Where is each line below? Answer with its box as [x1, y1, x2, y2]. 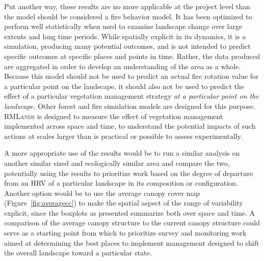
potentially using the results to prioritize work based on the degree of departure [4, 167, 253, 178]
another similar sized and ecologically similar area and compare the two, [4, 157, 230, 168]
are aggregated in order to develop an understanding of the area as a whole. [4, 61, 241, 71]
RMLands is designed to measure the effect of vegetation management [4, 110, 223, 121]
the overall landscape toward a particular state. [4, 247, 152, 258]
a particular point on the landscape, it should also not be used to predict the [4, 80, 245, 91]
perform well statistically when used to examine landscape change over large [4, 21, 243, 32]
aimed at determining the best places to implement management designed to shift [4, 237, 259, 248]
